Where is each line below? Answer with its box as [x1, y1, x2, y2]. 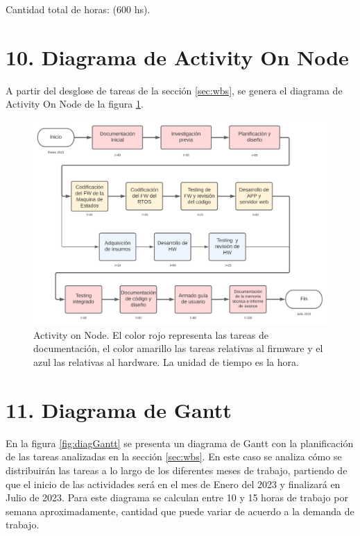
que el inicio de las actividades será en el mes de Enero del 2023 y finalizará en [6, 476, 341, 491]
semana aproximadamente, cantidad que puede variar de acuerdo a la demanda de [6, 503, 354, 518]
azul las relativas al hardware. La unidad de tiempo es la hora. [33, 355, 299, 369]
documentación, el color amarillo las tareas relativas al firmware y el [33, 341, 323, 355]
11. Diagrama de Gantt [6, 395, 232, 424]
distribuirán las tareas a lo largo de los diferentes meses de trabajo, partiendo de [6, 462, 348, 477]
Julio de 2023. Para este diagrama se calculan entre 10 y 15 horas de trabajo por [6, 490, 348, 505]
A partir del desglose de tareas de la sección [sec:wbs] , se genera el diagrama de [6, 83, 343, 97]
